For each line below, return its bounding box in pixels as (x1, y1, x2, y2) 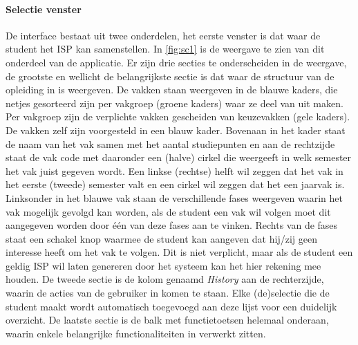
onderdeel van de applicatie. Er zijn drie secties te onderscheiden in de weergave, (6, 55, 347, 69)
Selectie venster (6, 1, 82, 16)
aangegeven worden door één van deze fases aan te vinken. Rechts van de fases (6, 218, 338, 232)
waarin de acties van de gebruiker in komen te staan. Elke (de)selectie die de (6, 286, 330, 300)
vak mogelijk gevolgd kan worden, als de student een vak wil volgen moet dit (6, 204, 331, 218)
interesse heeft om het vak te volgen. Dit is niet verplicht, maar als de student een (6, 245, 353, 259)
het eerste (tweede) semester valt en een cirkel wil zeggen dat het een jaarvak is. (6, 177, 345, 192)
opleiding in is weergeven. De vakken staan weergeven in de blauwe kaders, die (6, 82, 338, 97)
